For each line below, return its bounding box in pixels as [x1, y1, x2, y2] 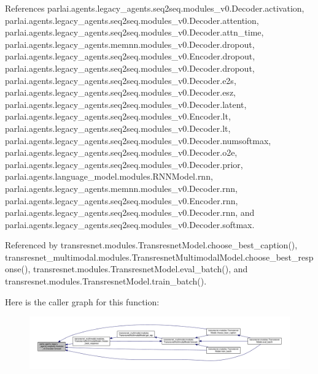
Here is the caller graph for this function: [5, 295, 160, 308]
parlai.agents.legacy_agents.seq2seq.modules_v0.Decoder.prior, [5, 158, 243, 170]
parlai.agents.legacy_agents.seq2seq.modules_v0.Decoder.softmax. [5, 218, 255, 231]
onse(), [5, 262, 31, 275]
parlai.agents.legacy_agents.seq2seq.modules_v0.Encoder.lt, [5, 110, 231, 123]
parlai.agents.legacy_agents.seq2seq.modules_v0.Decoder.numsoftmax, [5, 134, 271, 147]
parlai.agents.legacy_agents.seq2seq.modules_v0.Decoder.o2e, [5, 146, 238, 159]
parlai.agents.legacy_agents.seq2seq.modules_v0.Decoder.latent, [5, 97, 247, 110]
